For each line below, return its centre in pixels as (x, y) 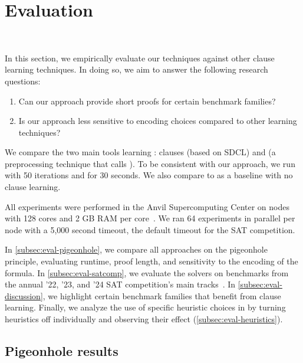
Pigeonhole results (62, 350)
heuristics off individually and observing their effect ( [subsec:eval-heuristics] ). (144, 319)
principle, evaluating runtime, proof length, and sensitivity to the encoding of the (151, 261)
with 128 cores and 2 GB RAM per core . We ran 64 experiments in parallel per (150, 218)
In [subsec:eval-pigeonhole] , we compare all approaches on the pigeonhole (136, 249)
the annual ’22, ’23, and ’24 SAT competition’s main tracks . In (120, 284)
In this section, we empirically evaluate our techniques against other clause (140, 58)
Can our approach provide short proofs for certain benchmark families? (147, 101)
